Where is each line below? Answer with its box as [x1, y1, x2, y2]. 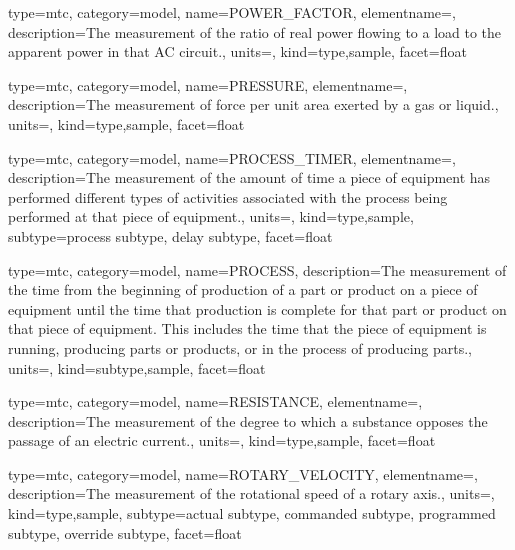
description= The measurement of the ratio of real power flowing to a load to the [8, 21, 502, 42]
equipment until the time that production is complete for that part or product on [8, 298, 507, 319]
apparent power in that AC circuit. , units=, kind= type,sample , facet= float [8, 41, 467, 62]
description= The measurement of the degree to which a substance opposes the [8, 410, 488, 431]
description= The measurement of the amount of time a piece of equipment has [8, 167, 491, 188]
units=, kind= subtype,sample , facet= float [8, 357, 266, 378]
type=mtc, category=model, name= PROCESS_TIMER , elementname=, [8, 147, 456, 168]
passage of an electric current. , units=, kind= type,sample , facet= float [8, 430, 436, 451]
